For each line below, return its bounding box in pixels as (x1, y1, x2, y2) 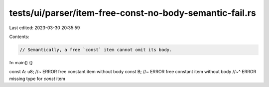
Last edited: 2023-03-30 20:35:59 (9, 25, 80, 31)
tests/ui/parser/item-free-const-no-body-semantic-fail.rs (9, 7, 256, 18)
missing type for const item (9, 76, 66, 82)
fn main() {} (9, 59, 33, 65)
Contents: (9, 34, 29, 40)
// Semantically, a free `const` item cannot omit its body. (19, 47, 172, 52)
